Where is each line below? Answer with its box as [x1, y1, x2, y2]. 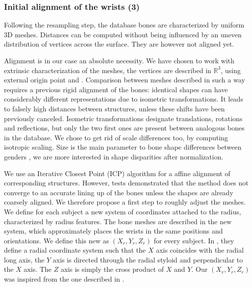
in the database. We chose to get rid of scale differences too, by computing [4, 132, 228, 142]
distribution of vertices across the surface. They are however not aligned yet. [4, 39, 234, 49]
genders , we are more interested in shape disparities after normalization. [4, 151, 224, 161]
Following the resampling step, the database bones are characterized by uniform [4, 20, 245, 30]
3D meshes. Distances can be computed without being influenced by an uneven [4, 29, 242, 39]
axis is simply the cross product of [60, 264, 164, 274]
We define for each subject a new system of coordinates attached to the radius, [4, 206, 241, 216]
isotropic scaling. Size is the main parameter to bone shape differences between [4, 142, 242, 152]
